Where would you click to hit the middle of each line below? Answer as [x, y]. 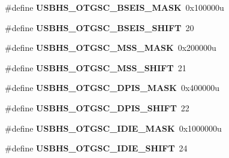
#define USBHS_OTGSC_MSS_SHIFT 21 [96, 67]
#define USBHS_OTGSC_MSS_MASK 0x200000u [111, 48]
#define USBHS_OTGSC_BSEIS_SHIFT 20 [100, 27]
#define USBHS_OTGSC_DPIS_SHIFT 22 [97, 107]
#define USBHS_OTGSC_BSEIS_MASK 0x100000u [115, 7]
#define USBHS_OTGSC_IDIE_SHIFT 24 [96, 148]
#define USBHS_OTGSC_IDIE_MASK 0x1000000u [113, 128]
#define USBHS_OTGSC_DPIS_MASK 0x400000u [112, 88]
